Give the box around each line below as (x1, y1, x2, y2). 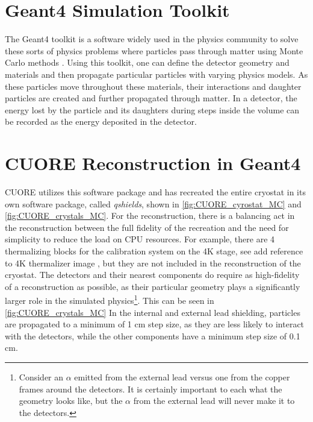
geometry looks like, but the (19, 394, 123, 407)
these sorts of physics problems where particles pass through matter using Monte (5, 44, 303, 57)
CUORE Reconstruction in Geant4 (5, 151, 301, 175)
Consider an (19, 370, 64, 383)
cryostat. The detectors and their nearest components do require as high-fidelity (5, 268, 300, 281)
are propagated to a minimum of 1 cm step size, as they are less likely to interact (5, 318, 305, 330)
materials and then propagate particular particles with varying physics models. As (5, 68, 308, 80)
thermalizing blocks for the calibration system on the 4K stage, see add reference (5, 244, 303, 257)
